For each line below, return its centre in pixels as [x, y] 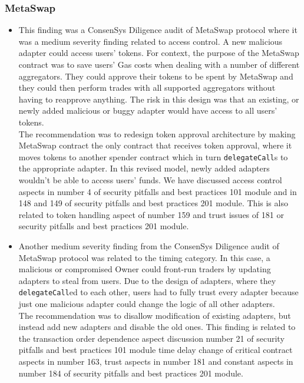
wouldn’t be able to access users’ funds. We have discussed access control [150, 180]
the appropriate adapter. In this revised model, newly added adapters [144, 168]
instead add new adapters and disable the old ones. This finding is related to [157, 327]
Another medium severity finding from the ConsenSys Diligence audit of [149, 245]
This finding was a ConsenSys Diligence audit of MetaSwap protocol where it [158, 30]
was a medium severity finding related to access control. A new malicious [151, 41]
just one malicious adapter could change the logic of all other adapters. [147, 303]
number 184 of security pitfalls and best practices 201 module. [131, 373]
